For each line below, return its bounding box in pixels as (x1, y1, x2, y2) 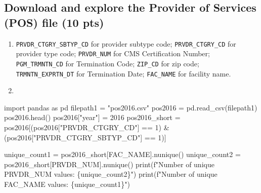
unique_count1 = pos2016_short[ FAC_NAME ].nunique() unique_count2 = (4, 149, 241, 160)
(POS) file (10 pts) (4, 14, 104, 30)
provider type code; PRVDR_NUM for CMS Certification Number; (16, 48, 210, 59)
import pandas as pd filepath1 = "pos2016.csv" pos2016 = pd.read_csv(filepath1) (4, 102, 257, 112)
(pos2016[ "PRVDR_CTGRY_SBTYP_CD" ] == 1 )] (4, 132, 166, 142)
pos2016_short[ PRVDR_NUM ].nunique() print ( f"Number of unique (4, 159, 214, 169)
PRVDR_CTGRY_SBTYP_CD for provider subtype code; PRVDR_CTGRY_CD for (16, 38, 236, 49)
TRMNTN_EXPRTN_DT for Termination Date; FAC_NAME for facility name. (16, 68, 231, 79)
